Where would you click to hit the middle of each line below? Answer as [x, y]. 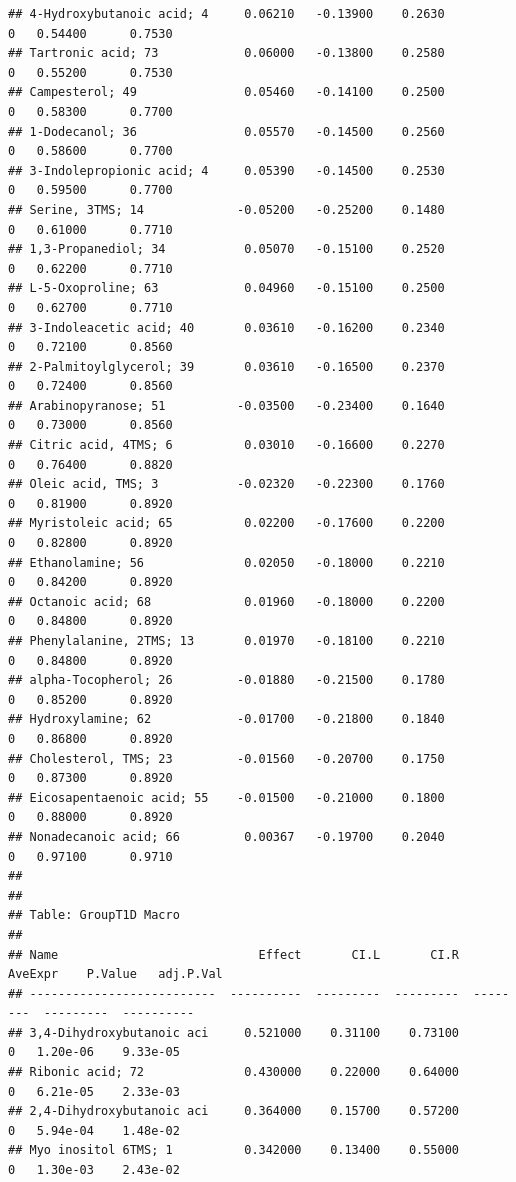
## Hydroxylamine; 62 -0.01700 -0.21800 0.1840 [226, 719]
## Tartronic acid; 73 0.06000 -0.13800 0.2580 [226, 53]
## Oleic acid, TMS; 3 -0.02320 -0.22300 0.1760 [226, 484]
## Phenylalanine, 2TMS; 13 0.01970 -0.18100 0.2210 [226, 641]
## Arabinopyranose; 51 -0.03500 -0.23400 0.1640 [226, 405]
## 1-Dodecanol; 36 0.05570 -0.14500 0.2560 [226, 131]
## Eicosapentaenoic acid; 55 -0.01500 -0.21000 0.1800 [226, 797]
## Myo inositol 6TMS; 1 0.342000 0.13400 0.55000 [234, 1150]
